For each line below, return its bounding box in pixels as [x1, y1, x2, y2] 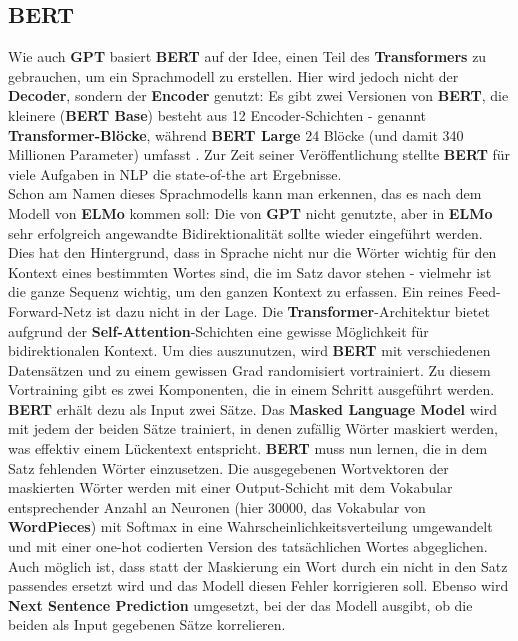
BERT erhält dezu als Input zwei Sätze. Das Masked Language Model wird [8, 398, 497, 419]
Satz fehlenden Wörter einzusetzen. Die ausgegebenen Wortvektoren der [8, 457, 449, 478]
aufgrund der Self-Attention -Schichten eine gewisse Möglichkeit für [8, 320, 429, 341]
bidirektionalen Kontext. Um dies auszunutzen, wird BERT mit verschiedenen [8, 340, 491, 361]
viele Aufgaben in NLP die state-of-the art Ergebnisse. [8, 163, 342, 184]
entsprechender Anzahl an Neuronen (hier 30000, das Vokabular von [8, 496, 426, 517]
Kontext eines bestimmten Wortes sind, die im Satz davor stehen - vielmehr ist [8, 261, 492, 282]
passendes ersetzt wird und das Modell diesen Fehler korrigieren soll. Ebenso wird [8, 575, 509, 596]
